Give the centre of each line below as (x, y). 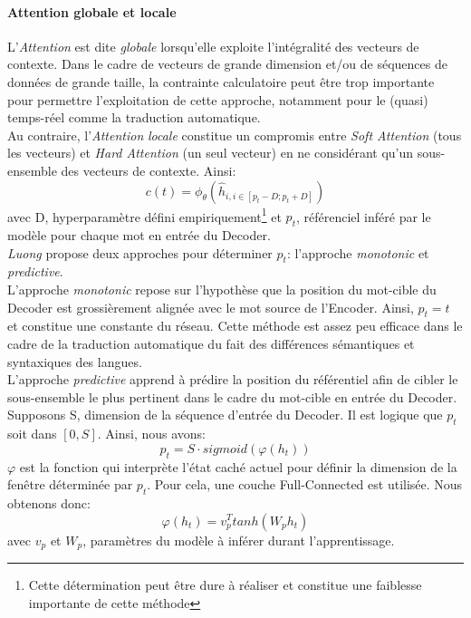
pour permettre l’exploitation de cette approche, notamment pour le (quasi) (218, 99)
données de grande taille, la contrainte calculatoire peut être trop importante (221, 81)
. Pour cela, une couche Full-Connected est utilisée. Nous (305, 484)
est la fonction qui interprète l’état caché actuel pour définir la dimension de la (238, 466)
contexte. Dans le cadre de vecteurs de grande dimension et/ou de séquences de (227, 64)
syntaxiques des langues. (75, 361)
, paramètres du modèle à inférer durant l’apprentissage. (239, 540)
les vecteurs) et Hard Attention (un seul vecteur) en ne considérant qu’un (211, 153)
